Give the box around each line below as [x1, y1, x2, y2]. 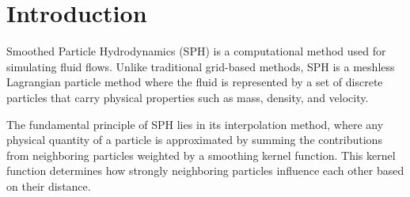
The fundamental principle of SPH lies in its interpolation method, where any [6, 116, 384, 132]
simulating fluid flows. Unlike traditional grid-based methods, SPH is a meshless [6, 58, 395, 74]
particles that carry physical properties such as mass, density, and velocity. [6, 89, 369, 105]
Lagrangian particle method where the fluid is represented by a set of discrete [6, 74, 383, 90]
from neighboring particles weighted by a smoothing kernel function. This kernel [6, 146, 396, 163]
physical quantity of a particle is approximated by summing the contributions [6, 131, 382, 148]
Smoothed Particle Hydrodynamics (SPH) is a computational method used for [6, 43, 386, 59]
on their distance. [6, 177, 91, 194]
